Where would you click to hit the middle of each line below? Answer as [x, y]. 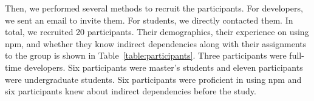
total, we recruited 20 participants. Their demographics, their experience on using [157, 32]
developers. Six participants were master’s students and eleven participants [163, 67]
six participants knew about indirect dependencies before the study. [131, 91]
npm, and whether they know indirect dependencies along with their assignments [156, 43]
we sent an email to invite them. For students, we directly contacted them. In [149, 20]
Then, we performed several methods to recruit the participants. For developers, [154, 8]
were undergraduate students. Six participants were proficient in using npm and [153, 79]
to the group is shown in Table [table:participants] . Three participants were [146, 55]
